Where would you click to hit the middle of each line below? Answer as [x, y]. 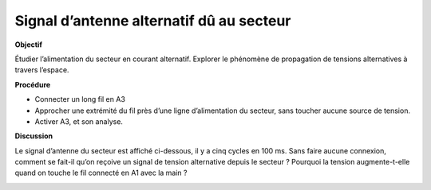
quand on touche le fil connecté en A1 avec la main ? [101, 173]
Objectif [29, 45]
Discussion [34, 136]
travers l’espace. [42, 70]
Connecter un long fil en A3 [80, 99]
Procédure [33, 84]
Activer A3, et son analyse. [79, 121]
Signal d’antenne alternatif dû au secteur [153, 21]
